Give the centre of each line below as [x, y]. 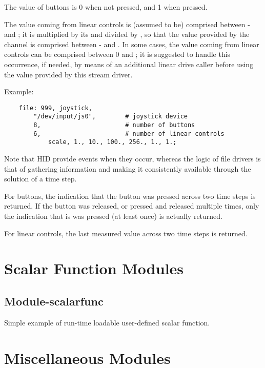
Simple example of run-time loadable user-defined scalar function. [107, 322]
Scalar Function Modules [94, 268]
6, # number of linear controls [129, 134]
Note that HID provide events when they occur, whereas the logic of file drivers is [132, 159]
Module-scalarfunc [54, 301]
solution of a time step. [40, 179]
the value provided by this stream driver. [68, 74]
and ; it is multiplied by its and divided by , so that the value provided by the [127, 34]
